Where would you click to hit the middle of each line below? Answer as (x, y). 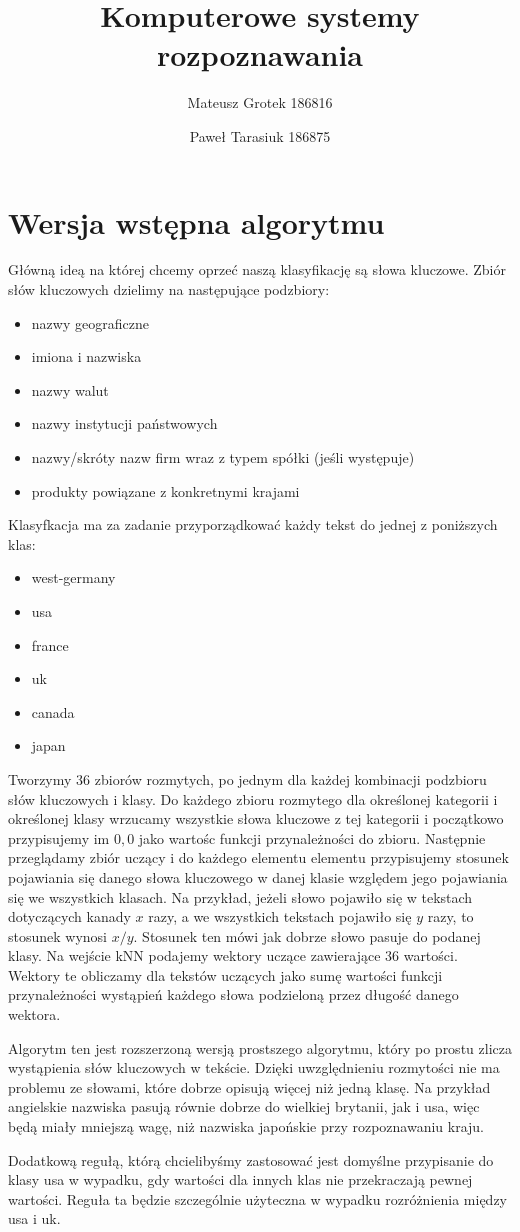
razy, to (450, 916)
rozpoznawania (260, 54)
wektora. (34, 1014)
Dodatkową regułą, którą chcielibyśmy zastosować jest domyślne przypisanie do (251, 1159)
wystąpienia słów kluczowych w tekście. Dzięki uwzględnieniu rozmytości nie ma (254, 1067)
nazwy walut (70, 389)
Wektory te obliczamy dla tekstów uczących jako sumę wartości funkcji (225, 974)
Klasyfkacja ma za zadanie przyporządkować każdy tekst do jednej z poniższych (253, 524)
